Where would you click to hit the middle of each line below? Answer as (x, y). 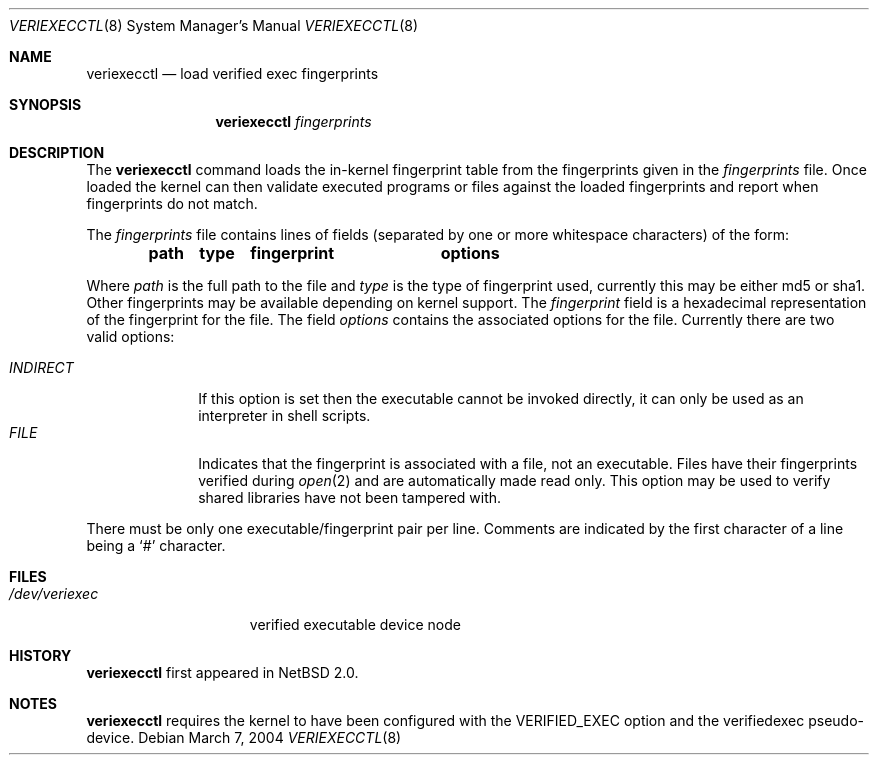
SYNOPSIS (45, 104)
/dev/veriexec (54, 593)
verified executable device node (355, 624)
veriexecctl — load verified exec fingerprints (232, 73)
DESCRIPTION (57, 152)
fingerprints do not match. (172, 203)
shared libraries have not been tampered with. (350, 497)
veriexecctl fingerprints (293, 121)
